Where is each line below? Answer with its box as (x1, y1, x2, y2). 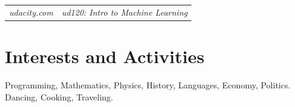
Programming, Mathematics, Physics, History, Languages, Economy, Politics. (5, 78, 291, 91)
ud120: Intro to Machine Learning (61, 5, 188, 18)
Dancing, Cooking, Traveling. (5, 90, 113, 103)
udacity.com (9, 5, 53, 18)
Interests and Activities (5, 44, 205, 69)
